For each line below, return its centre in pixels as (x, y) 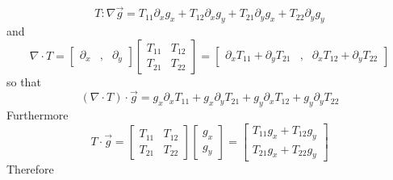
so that (24, 81)
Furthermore (38, 115)
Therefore (30, 169)
